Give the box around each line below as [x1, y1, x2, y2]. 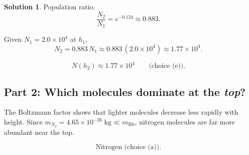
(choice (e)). [149, 62, 186, 70]
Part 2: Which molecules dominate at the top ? [4, 84, 246, 99]
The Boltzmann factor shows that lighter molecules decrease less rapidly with [4, 107, 239, 117]
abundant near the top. [4, 126, 75, 137]
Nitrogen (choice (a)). [95, 144, 162, 151]
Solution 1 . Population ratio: [4, 1, 95, 11]
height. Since [4, 117, 43, 126]
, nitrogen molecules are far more [135, 117, 235, 126]
